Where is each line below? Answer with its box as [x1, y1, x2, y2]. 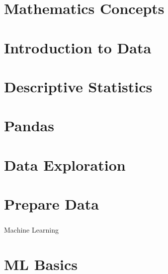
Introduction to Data [4, 37, 152, 57]
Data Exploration [4, 154, 126, 175]
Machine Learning [4, 225, 59, 235]
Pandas [4, 115, 54, 136]
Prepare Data [4, 194, 99, 214]
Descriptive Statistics [4, 76, 153, 96]
